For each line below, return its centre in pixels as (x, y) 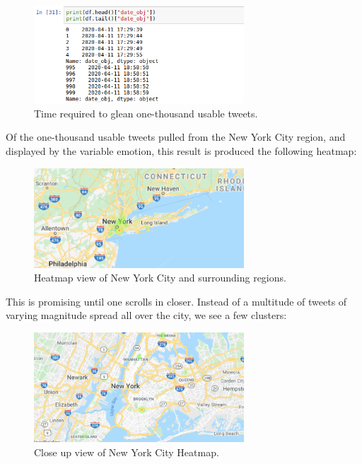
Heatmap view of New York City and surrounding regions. (160, 278)
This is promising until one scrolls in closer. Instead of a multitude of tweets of (176, 301)
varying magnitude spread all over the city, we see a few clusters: (146, 315)
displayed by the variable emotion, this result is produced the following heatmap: (181, 151)
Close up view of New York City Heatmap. (127, 452)
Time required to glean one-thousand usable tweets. (146, 113)
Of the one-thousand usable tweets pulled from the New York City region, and (176, 137)
